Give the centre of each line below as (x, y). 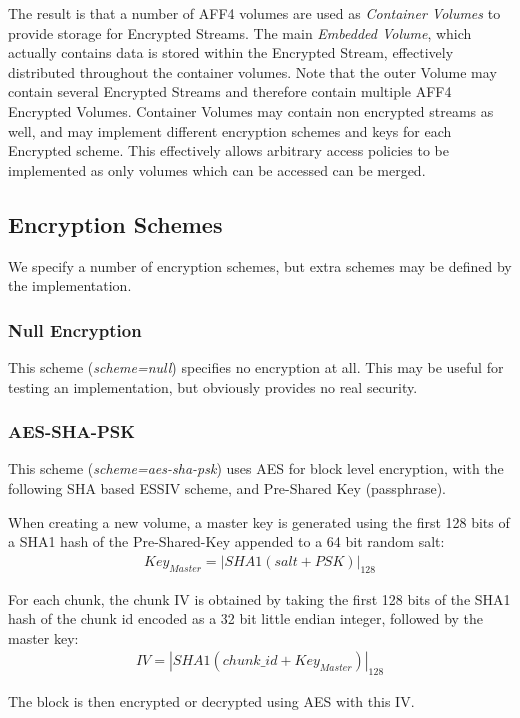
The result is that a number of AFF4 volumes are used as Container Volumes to (254, 13)
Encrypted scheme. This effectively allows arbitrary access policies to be (228, 150)
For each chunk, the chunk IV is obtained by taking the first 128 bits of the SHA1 (259, 598)
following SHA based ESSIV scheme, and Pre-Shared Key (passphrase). (227, 487)
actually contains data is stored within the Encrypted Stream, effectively (231, 52)
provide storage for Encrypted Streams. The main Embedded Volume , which (240, 32)
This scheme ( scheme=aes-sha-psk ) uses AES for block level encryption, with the (256, 468)
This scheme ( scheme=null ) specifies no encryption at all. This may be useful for (256, 366)
